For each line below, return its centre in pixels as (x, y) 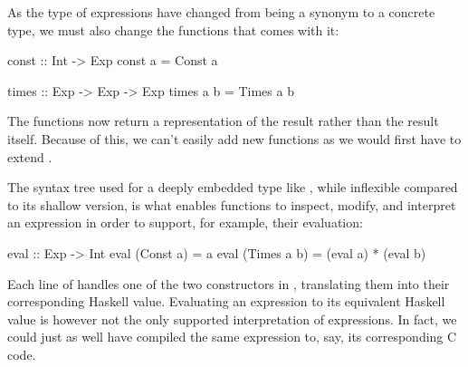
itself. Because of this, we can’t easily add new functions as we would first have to (234, 138)
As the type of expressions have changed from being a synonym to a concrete (221, 12)
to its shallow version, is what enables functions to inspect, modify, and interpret (232, 204)
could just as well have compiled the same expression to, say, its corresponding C (232, 337)
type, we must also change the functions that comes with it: (173, 29)
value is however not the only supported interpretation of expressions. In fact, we (232, 319)
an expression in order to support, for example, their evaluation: (185, 222)
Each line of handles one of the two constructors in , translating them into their (229, 283)
